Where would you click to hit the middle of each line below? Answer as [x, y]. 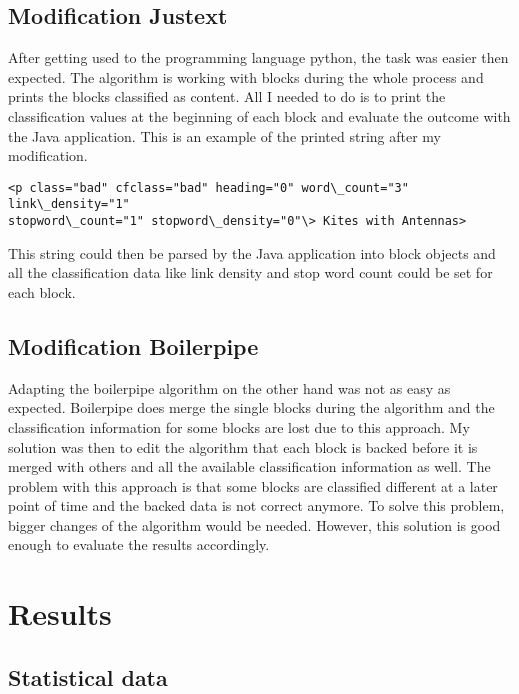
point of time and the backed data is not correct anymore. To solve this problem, [256, 505]
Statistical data [88, 676]
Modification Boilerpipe [133, 345]
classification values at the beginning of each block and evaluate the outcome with [259, 115]
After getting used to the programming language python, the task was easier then [258, 57]
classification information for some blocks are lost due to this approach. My [239, 426]
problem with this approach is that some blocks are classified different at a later [253, 485]
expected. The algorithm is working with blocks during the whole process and [246, 76]
